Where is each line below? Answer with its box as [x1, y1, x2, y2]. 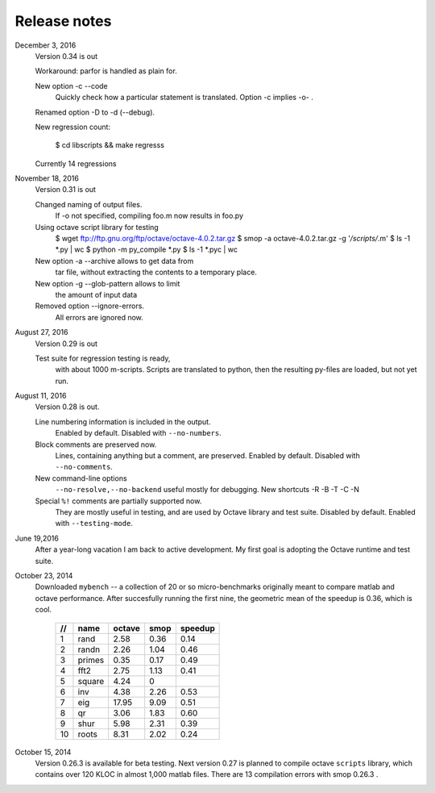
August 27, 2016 [14, 328, 68, 337]
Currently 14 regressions [35, 158, 117, 169]
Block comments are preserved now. [35, 440, 157, 449]
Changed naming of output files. [35, 199, 143, 209]
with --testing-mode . [55, 519, 133, 528]
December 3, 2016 [14, 40, 77, 50]
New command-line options [35, 473, 128, 483]
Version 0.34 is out [35, 51, 98, 61]
